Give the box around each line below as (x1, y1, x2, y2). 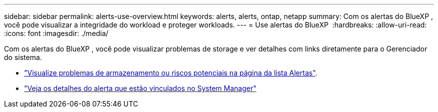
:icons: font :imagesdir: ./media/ (4, 29, 108, 37)
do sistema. (4, 53, 42, 61)
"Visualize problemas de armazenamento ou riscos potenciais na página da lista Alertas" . (24, 68, 317, 77)
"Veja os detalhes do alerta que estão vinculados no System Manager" (24, 84, 256, 92)
